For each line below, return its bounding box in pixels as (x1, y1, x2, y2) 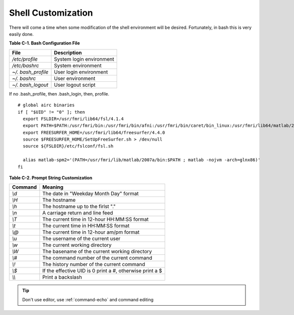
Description (54, 49, 82, 56)
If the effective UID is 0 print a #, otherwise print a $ (42, 267, 163, 274)
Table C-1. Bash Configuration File (9, 40, 80, 46)
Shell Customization (9, 7, 93, 18)
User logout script (54, 81, 96, 88)
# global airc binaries (18, 102, 75, 108)
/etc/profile (12, 55, 38, 62)
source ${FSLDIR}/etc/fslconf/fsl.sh (23, 144, 114, 149)
